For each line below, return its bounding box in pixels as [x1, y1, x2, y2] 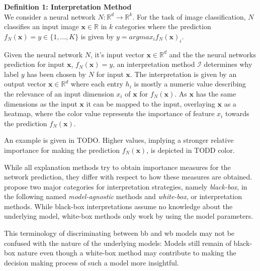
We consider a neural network [4, 11, 96, 22]
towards [225, 108, 249, 119]
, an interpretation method [113, 59, 195, 69]
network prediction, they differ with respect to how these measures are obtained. [4, 171, 252, 182]
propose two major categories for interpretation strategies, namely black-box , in [4, 181, 247, 192]
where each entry [71, 78, 123, 89]
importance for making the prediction [4, 144, 120, 155]
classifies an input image [4, 21, 79, 32]
